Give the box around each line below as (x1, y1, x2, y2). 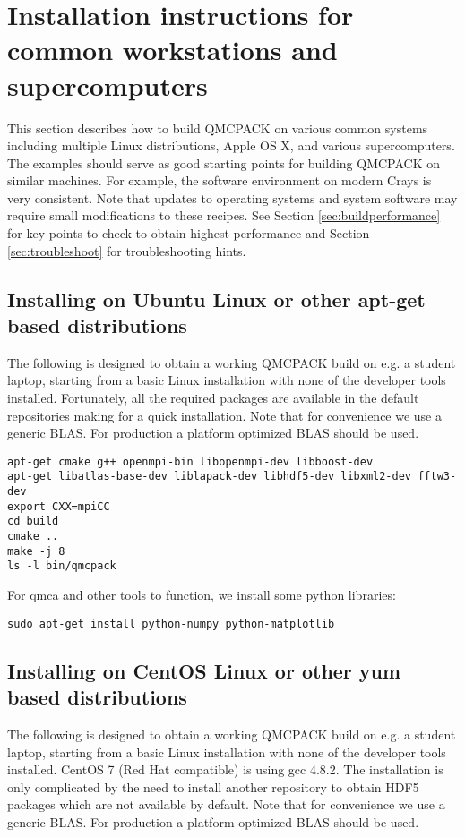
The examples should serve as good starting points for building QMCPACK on (7, 153, 441, 172)
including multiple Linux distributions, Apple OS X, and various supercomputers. (7, 136, 455, 155)
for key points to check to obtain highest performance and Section (7, 224, 370, 243)
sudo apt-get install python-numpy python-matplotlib (7, 617, 335, 630)
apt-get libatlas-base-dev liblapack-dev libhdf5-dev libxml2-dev (7, 470, 412, 483)
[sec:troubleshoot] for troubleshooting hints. (7, 241, 246, 260)
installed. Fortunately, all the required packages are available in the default (7, 389, 419, 407)
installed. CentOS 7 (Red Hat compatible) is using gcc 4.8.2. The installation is (7, 760, 443, 779)
